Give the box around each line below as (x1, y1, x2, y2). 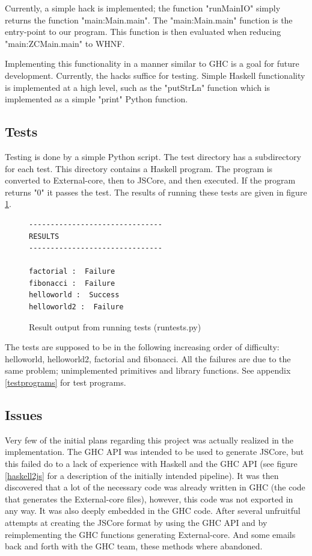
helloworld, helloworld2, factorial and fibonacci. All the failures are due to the (5, 352, 291, 365)
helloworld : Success (29, 291, 120, 300)
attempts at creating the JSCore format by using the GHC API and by (5, 516, 268, 528)
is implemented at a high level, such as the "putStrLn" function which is (5, 81, 271, 93)
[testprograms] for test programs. (5, 376, 126, 389)
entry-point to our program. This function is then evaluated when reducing (5, 25, 281, 38)
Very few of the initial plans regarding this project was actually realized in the (5, 433, 293, 446)
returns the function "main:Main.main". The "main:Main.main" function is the (5, 13, 293, 26)
